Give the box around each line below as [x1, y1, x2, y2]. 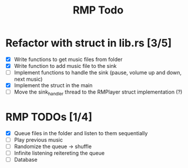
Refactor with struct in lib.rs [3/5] [5, 36, 172, 50]
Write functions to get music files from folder [14, 56, 123, 63]
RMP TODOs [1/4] [5, 111, 92, 124]
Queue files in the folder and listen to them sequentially [14, 129, 148, 136]
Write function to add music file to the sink [14, 63, 117, 69]
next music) [14, 76, 43, 83]
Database [14, 156, 38, 163]
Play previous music [14, 136, 63, 143]
